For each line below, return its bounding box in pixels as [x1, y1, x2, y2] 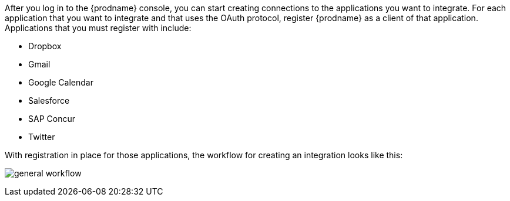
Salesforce [28, 96, 70, 105]
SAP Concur [28, 114, 75, 124]
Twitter [28, 132, 55, 142]
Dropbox [28, 41, 62, 51]
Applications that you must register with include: [5, 23, 192, 33]
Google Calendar [28, 77, 93, 87]
